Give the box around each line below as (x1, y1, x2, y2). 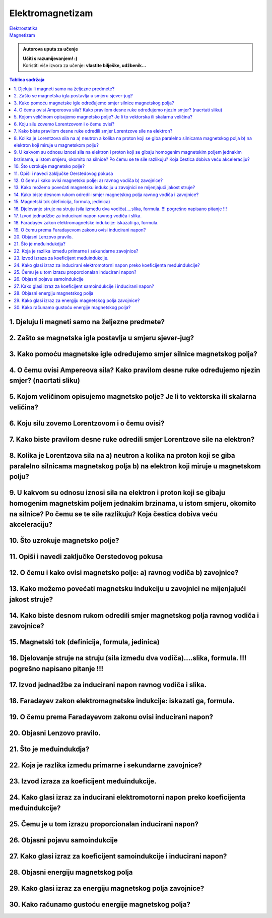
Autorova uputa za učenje (23, 46, 78, 52)
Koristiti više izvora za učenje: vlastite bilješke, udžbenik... (23, 63, 147, 69)
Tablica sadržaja (9, 76, 45, 83)
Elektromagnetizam (9, 8, 93, 19)
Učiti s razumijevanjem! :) (23, 55, 78, 62)
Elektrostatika (9, 25, 38, 31)
